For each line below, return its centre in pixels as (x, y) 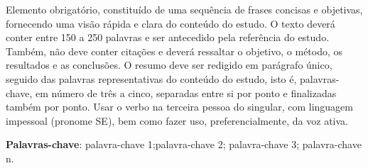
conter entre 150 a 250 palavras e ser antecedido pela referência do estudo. (168, 37)
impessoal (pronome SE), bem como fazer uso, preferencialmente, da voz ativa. (177, 120)
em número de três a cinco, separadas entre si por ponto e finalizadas (186, 93)
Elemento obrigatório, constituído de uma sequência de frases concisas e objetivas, (184, 9)
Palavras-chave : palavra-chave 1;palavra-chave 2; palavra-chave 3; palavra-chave (184, 144)
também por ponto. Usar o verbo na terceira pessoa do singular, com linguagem (179, 107)
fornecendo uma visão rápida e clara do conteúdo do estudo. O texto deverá (171, 23)
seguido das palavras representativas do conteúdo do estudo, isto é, (151, 78)
